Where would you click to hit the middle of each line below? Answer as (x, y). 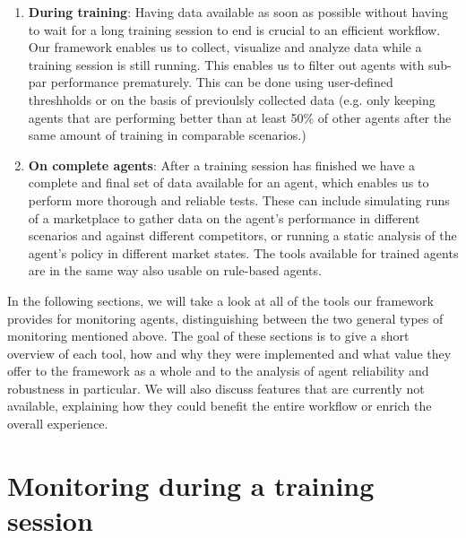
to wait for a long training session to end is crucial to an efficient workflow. (234, 29)
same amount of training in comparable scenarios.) (167, 135)
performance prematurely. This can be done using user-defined (222, 82)
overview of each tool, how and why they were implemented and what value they (229, 353)
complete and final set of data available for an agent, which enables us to (229, 182)
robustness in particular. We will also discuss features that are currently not (216, 388)
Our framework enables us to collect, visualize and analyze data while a (225, 47)
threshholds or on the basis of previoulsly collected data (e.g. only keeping (232, 99)
